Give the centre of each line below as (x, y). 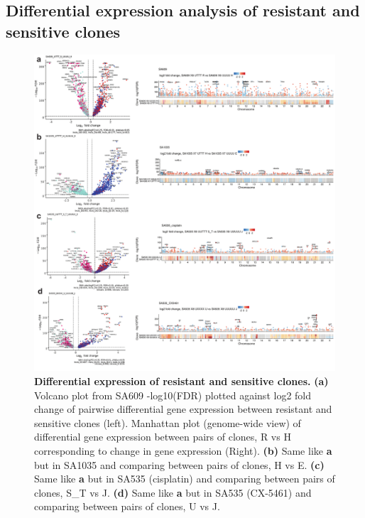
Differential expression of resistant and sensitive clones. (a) (181, 381)
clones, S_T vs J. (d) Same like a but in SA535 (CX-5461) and (173, 492)
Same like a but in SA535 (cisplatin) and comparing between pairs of (185, 479)
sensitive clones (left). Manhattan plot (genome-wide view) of (168, 422)
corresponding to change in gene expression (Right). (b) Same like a (183, 450)
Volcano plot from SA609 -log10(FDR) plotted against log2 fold (173, 395)
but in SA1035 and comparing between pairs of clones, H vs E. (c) (179, 464)
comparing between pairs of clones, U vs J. (127, 506)
